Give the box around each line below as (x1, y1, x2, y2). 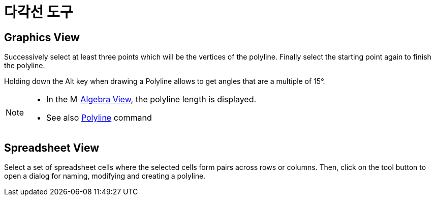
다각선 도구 (4, 4, 73, 21)
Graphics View (4, 31, 80, 44)
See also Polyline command (46, 112, 152, 123)
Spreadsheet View (4, 141, 100, 154)
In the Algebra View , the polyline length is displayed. (46, 94, 257, 105)
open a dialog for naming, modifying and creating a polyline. (4, 172, 206, 181)
